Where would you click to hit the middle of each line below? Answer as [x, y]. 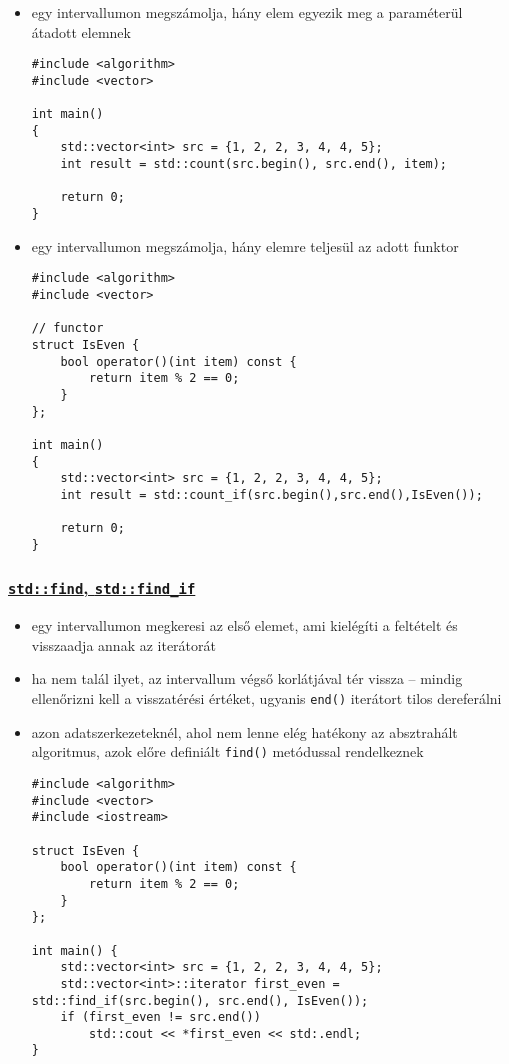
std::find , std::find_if [102, 587]
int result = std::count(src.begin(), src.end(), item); [254, 164]
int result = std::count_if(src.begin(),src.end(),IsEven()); [271, 494]
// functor [67, 328]
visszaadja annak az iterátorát [123, 644]
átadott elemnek [81, 31]
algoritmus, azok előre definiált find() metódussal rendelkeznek [227, 751]
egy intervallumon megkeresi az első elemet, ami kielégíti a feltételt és [244, 625]
